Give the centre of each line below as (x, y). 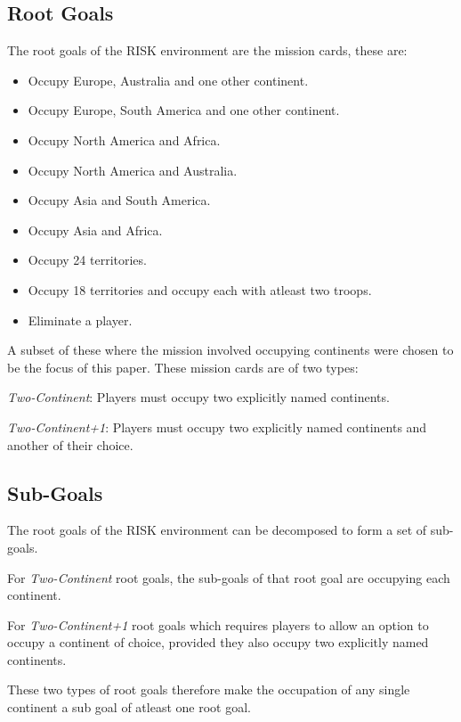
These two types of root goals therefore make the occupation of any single (209, 689)
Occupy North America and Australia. (133, 170)
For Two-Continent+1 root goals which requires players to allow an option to (218, 624)
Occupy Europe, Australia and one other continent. (168, 80)
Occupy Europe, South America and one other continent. (184, 110)
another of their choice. (70, 444)
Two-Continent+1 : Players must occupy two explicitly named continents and (217, 427)
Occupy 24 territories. (87, 260)
